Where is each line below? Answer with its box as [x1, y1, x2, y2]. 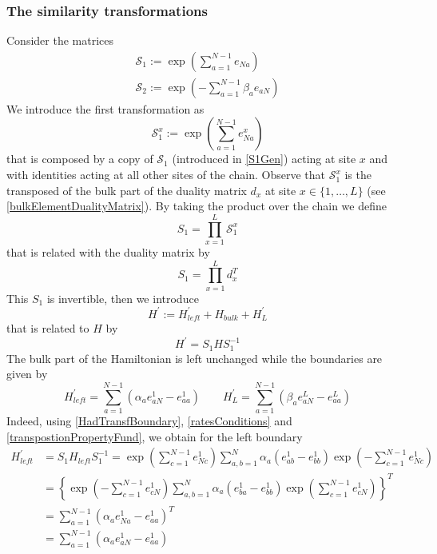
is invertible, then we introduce [46, 289, 199, 306]
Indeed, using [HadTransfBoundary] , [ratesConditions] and [6, 413, 292, 429]
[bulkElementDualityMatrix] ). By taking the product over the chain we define [6, 197, 387, 214]
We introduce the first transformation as [6, 100, 205, 117]
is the [344, 166, 371, 183]
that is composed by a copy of [6, 150, 153, 167]
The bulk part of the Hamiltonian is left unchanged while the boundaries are [6, 349, 383, 366]
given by [6, 365, 48, 382]
